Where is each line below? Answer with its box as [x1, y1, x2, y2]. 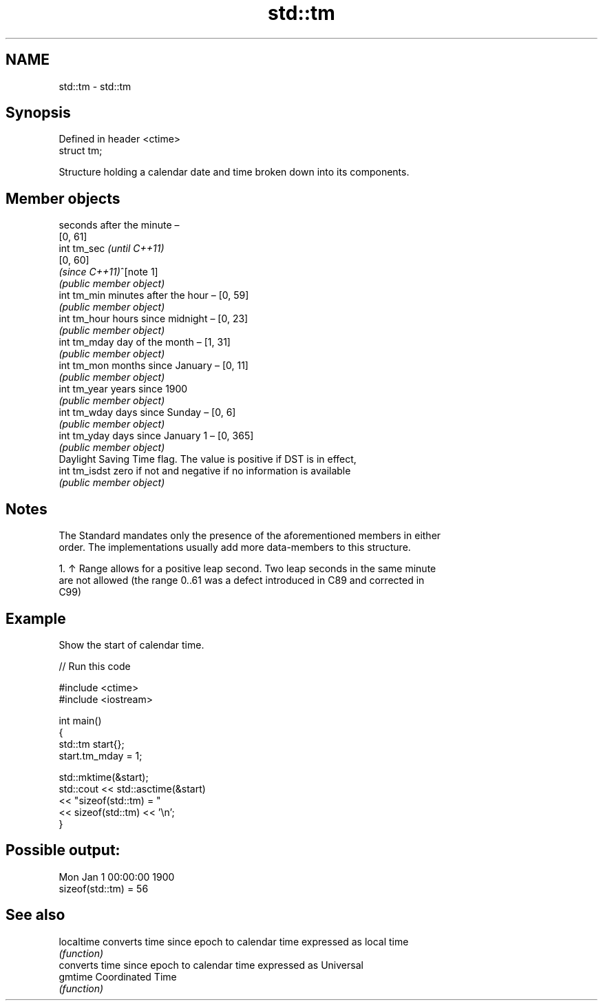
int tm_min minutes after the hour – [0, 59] [59, 289, 249, 302]
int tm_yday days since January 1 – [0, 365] [59, 430, 254, 442]
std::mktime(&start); [59, 771, 149, 783]
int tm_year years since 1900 [59, 383, 188, 395]
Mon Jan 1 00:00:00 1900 [59, 870, 175, 883]
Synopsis [6, 104, 71, 122]
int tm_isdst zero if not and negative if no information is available [59, 465, 351, 477]
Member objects [6, 189, 120, 207]
